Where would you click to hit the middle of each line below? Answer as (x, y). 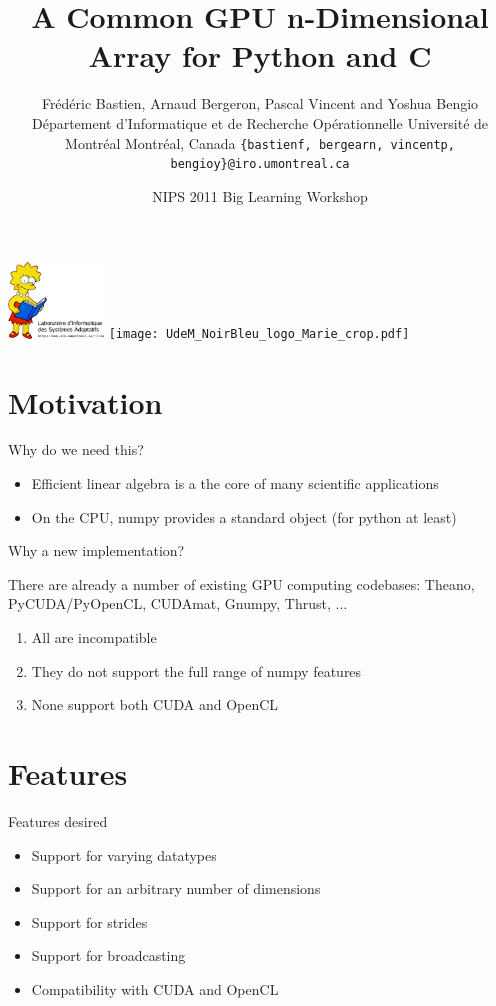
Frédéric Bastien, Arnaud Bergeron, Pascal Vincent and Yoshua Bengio (260, 103)
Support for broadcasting (108, 955)
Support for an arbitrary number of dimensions (176, 888)
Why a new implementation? (96, 550)
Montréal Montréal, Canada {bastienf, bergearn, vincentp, (260, 142)
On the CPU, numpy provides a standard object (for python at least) (244, 516)
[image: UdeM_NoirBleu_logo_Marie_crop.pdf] (259, 334)
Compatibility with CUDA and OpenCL (155, 988)
